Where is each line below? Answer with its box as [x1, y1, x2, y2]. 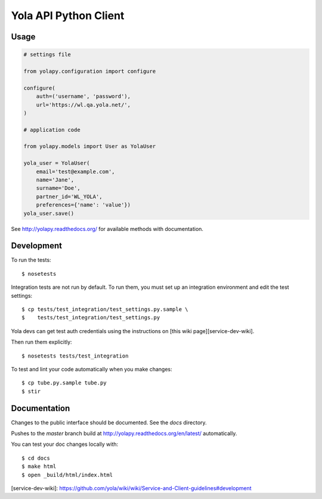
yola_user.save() [23, 210, 75, 217]
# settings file [23, 51, 72, 58]
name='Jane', [36, 177, 75, 183]
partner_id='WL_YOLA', [36, 193, 103, 200]
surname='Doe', [36, 185, 80, 192]
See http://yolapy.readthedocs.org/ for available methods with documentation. [11, 225, 204, 232]
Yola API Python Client [11, 9, 125, 22]
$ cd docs [21, 454, 50, 461]
